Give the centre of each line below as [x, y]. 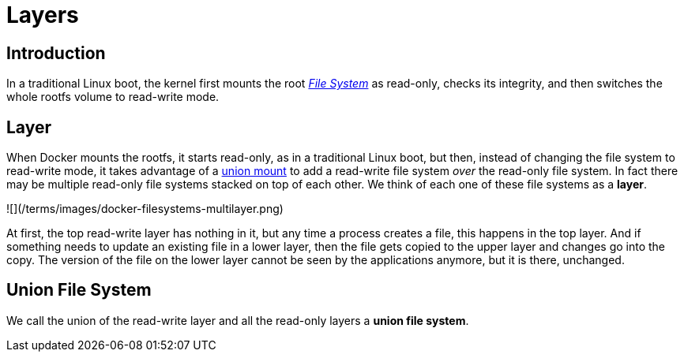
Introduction [56, 53]
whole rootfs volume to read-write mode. [113, 97]
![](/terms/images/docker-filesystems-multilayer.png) [145, 209]
